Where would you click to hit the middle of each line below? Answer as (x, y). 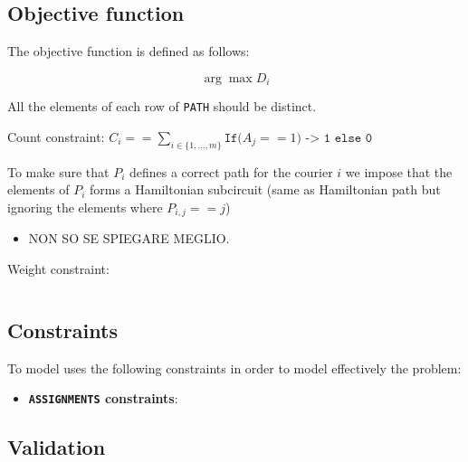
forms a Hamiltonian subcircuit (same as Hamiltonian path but (265, 189)
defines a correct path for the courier (231, 171)
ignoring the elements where (85, 207)
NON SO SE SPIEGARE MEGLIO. (129, 238)
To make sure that (58, 171)
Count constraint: (56, 136)
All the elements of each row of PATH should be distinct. (162, 106)
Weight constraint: (58, 268)
